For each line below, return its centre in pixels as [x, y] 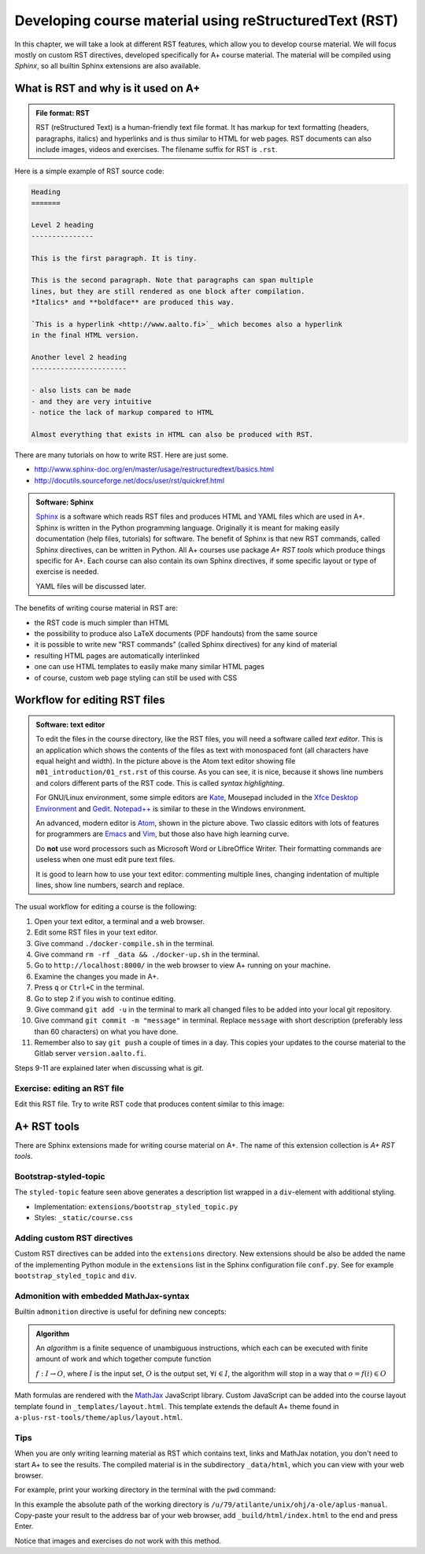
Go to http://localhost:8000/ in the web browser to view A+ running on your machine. [182, 965]
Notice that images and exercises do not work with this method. [118, 1541]
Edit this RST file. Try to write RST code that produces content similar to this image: [150, 1104]
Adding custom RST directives [74, 1238]
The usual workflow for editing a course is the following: [105, 907]
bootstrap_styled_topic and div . [76, 1276]
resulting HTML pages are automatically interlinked [117, 655]
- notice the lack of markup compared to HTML [122, 413]
